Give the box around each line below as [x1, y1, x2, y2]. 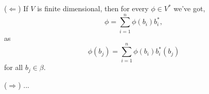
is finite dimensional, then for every [37, 3, 149, 13]
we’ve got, [173, 3, 205, 13]
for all [4, 62, 23, 73]
